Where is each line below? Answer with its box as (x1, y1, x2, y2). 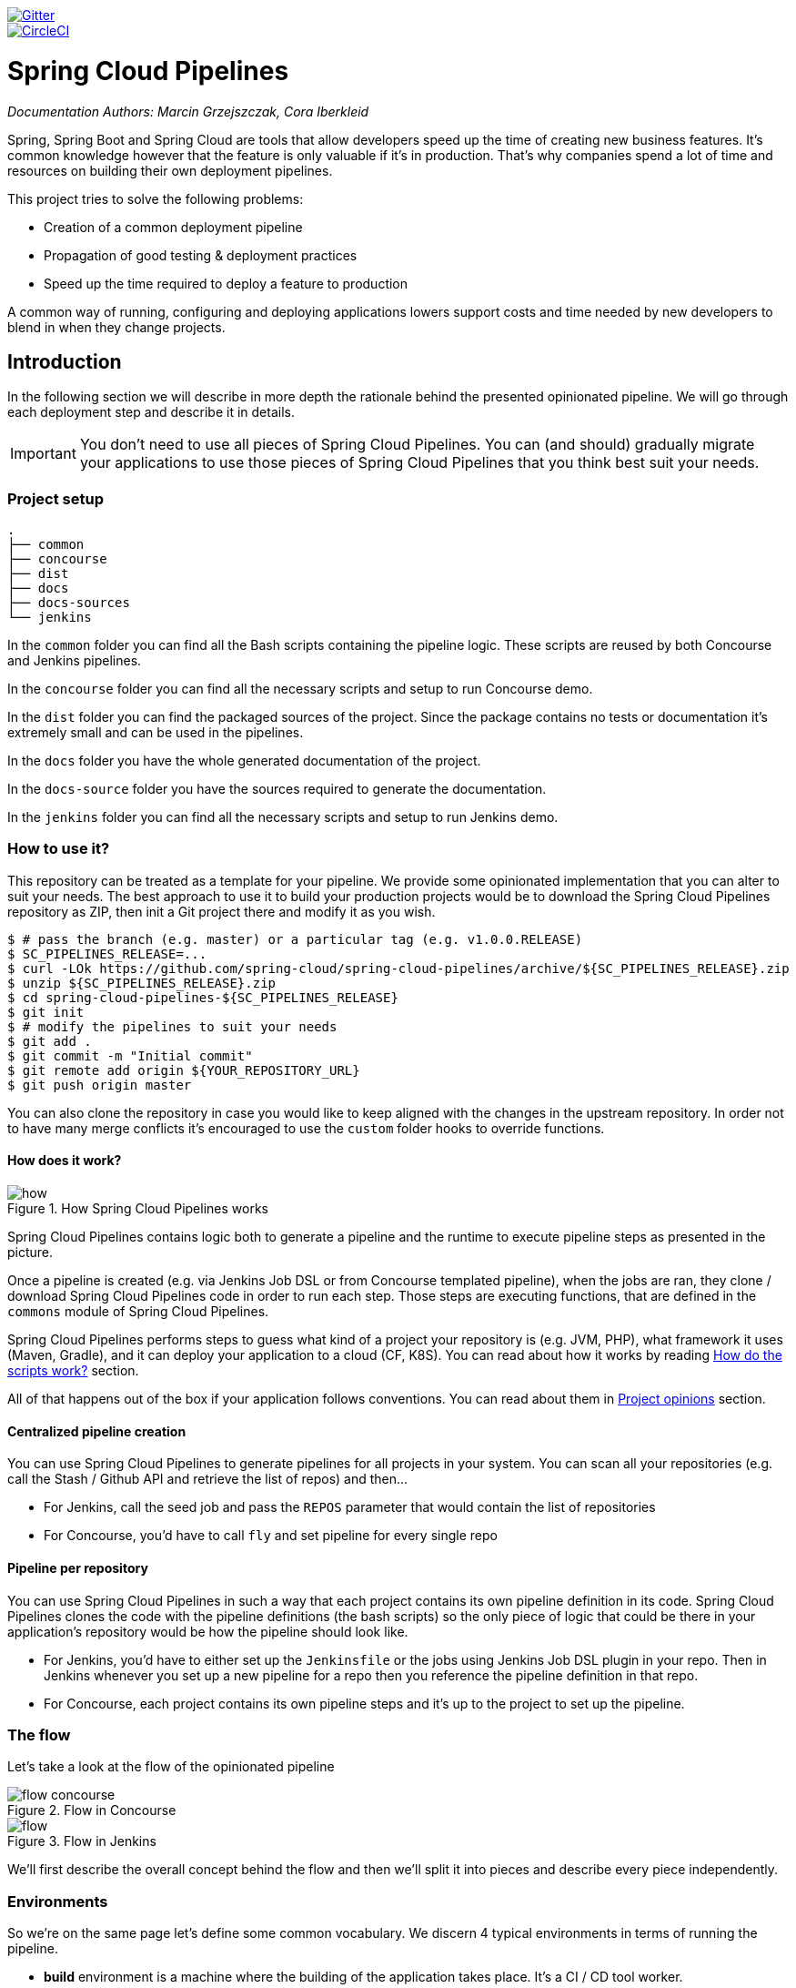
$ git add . (7, 1033, 92, 1049)
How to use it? (7, 839, 110, 858)
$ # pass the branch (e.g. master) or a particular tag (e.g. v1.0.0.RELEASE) (7, 931, 583, 947)
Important (10, 444, 76, 463)
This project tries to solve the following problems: (7, 190, 304, 207)
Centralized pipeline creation (7, 1423, 186, 1439)
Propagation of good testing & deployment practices (44, 247, 358, 263)
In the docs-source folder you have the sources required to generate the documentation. (7, 781, 547, 797)
